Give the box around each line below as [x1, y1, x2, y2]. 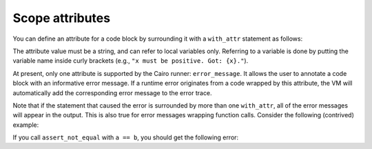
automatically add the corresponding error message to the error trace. [12, 88, 213, 97]
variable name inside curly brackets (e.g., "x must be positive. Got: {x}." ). [12, 57, 249, 65]
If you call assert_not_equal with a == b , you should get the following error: [12, 133, 239, 141]
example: [12, 121, 39, 129]
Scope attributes [12, 10, 110, 26]
